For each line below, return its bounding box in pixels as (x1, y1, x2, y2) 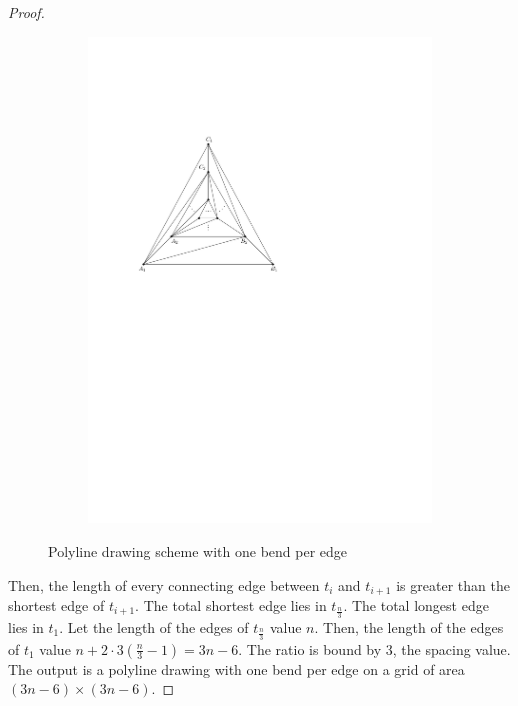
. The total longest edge (343, 594, 489, 615)
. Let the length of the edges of (59, 616, 249, 637)
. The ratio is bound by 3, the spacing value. (238, 638, 511, 659)
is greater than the (396, 574, 510, 595)
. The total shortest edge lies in (135, 594, 327, 615)
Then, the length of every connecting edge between (8, 574, 320, 595)
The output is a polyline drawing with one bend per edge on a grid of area (8, 658, 465, 679)
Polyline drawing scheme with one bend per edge (48, 540, 348, 561)
